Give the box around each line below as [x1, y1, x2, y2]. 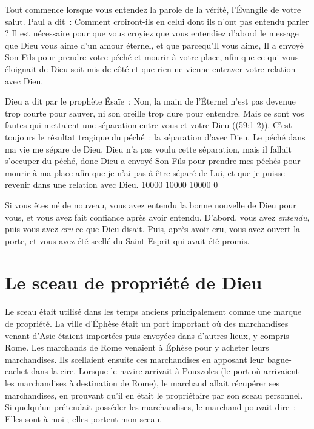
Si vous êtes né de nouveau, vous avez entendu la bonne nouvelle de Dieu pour [5, 198, 296, 211]
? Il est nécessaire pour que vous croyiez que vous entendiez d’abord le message [5, 27, 299, 39]
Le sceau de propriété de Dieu [5, 270, 262, 295]
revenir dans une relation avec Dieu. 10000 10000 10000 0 [5, 178, 218, 191]
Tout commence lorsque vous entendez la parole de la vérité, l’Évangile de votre [5, 3, 301, 15]
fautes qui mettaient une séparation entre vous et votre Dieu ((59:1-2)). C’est [5, 118, 292, 131]
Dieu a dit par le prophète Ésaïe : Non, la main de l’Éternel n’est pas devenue [5, 95, 296, 108]
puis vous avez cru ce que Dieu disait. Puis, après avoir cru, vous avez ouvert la [5, 222, 301, 235]
